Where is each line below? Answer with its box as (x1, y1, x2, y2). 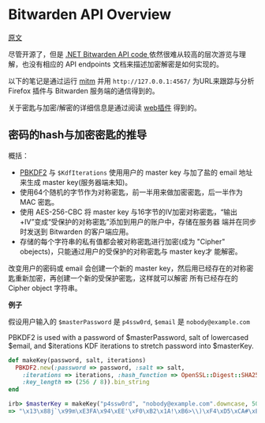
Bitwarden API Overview (8, 6, 172, 24)
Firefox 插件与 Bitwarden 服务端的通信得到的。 (8, 85, 159, 96)
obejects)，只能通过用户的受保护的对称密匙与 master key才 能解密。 (19, 247, 242, 256)
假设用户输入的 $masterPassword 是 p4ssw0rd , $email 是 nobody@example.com (8, 316, 251, 326)
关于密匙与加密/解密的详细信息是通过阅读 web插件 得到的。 (8, 103, 201, 112)
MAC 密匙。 (19, 197, 59, 206)
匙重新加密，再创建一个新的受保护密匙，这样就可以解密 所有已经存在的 (8, 273, 238, 282)
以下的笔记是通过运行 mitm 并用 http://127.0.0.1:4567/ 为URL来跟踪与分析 (8, 76, 255, 85)
